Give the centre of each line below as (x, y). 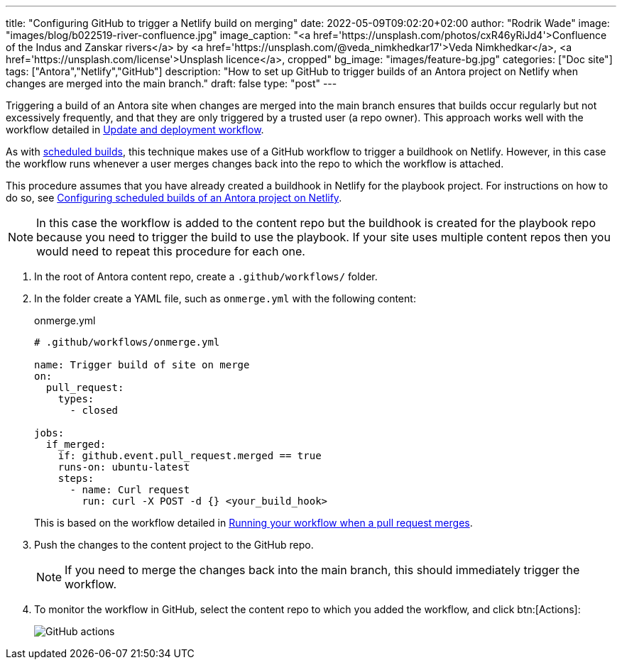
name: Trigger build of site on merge (142, 365)
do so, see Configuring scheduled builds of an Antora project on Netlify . (174, 198)
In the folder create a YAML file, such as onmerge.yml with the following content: (225, 298)
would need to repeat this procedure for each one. (171, 251)
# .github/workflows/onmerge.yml (127, 342)
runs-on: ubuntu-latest (124, 467)
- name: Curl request (130, 490)
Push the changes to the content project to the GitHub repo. (174, 545)
